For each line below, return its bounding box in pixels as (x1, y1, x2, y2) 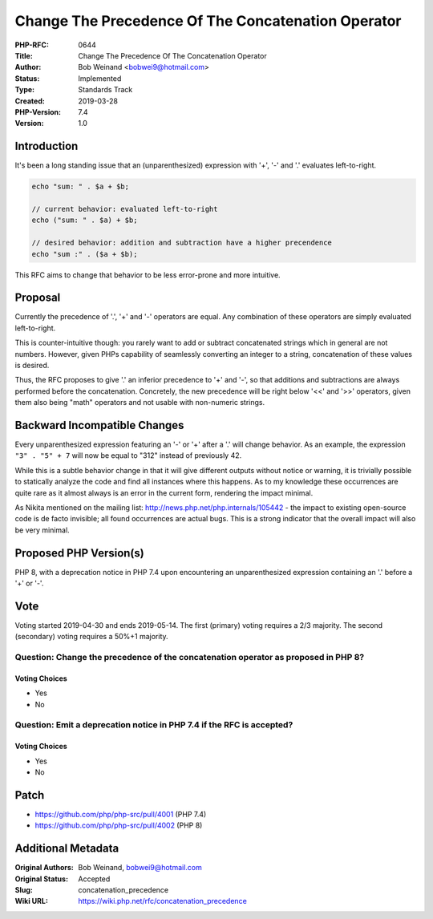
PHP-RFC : (14, 40, 50, 50)
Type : (14, 85, 35, 95)
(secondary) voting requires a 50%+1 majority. (14, 632, 168, 642)
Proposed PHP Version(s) (14, 546, 144, 560)
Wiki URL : (14, 897, 48, 906)
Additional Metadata (14, 842, 119, 856)
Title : (14, 51, 34, 60)
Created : (14, 96, 46, 106)
